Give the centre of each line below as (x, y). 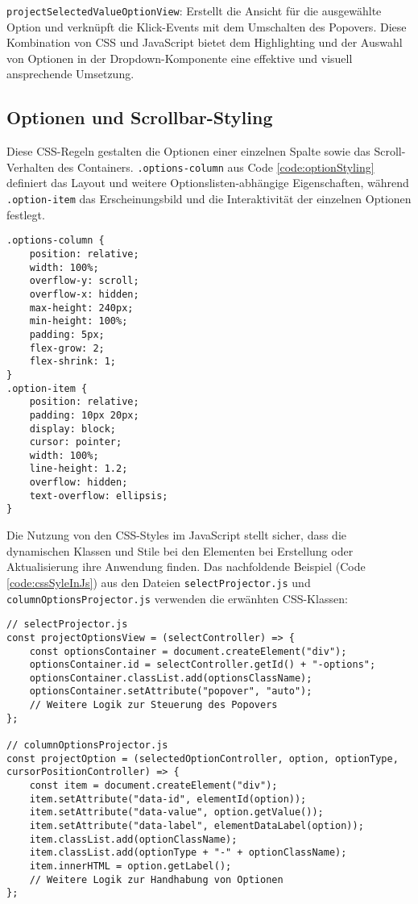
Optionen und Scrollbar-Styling (140, 117)
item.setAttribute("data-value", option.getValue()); (176, 812)
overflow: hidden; (79, 483)
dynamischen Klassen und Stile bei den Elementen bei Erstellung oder (180, 550)
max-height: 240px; (81, 308)
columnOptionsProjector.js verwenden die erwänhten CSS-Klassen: (177, 598)
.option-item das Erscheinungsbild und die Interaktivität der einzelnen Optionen (209, 199)
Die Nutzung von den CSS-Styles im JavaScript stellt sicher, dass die (177, 535)
